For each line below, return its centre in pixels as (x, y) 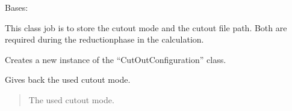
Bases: (17, 7)
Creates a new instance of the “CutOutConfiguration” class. (116, 59)
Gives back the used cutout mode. (68, 79)
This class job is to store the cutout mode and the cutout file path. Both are (146, 27)
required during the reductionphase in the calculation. (104, 39)
